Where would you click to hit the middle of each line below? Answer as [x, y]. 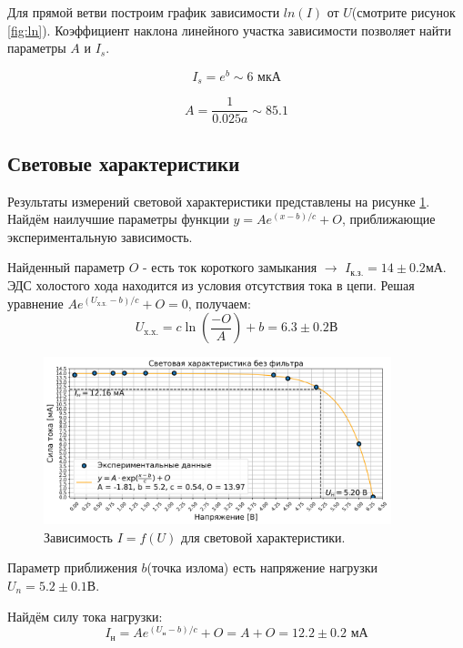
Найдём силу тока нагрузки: [85, 616]
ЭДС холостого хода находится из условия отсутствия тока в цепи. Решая [211, 284]
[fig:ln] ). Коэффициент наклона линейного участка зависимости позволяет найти [229, 30]
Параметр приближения [72, 567]
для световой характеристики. [263, 537]
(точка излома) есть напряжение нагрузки [262, 567]
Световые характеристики [124, 162]
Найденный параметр [66, 267]
